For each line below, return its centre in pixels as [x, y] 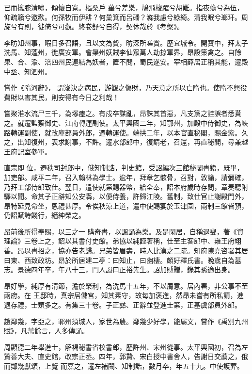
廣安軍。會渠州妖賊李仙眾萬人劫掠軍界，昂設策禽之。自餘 [150, 52]
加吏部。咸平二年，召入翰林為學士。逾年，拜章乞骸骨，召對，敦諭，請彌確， [126, 177]
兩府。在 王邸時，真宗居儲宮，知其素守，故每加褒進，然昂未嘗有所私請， [120, 295]
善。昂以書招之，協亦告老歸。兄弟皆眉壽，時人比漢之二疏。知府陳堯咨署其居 [126, 251]
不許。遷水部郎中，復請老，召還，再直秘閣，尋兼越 [166, 142]
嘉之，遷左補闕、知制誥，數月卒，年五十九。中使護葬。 [155, 366]
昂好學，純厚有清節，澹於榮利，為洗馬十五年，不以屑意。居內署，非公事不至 [126, 285]
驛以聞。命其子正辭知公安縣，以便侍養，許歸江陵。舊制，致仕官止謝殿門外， [126, 196]
